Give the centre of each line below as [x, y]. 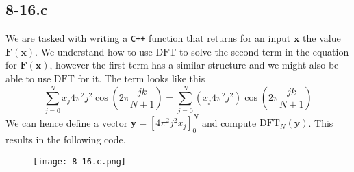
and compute [229, 122]
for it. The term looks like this [141, 78]
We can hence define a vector [67, 122]
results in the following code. [66, 139]
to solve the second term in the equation [264, 51]
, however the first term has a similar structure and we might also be [194, 65]
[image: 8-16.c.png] [80, 161]
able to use [28, 78]
